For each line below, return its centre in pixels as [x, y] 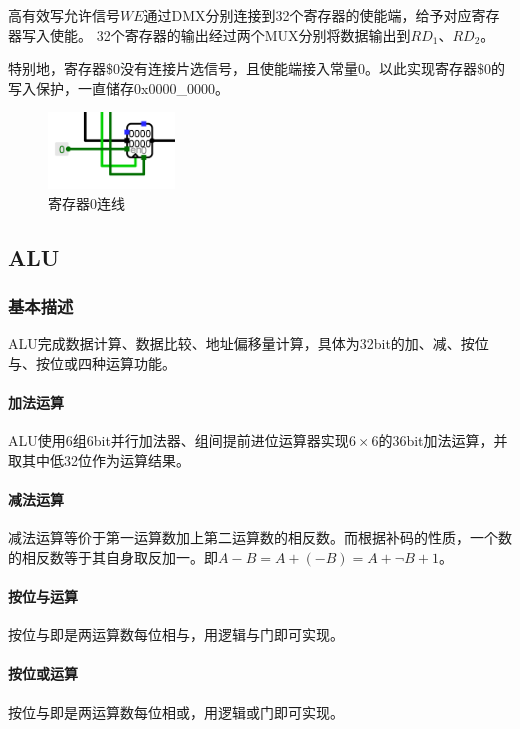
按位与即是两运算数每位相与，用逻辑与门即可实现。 [176, 634]
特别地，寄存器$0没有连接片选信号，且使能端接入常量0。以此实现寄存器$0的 [256, 68]
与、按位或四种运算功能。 [92, 362]
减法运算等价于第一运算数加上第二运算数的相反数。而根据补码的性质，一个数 [260, 537]
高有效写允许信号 [64, 15]
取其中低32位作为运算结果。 [99, 459]
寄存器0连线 [86, 202]
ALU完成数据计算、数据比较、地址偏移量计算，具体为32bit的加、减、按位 [248, 343]
